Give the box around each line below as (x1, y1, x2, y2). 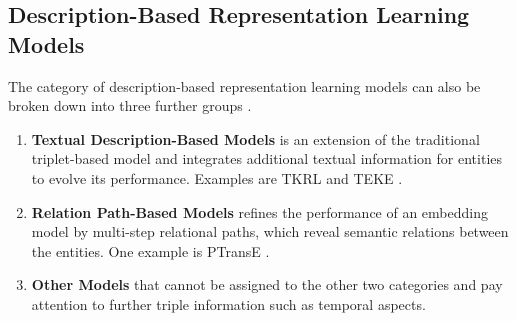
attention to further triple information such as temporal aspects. (31, 293, 426, 314)
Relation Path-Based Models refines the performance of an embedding (31, 201, 488, 222)
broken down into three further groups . (8, 95, 252, 116)
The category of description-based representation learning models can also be (8, 75, 481, 96)
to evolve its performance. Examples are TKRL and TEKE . (31, 167, 403, 188)
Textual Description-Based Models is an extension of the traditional (31, 128, 480, 149)
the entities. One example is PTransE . (31, 240, 270, 261)
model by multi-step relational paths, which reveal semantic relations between (31, 221, 509, 242)
